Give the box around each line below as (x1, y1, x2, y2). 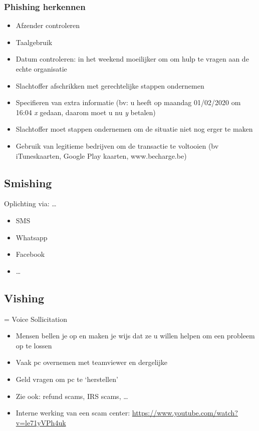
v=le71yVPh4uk (16, 417, 66, 427)
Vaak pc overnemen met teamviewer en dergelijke (16, 357, 168, 367)
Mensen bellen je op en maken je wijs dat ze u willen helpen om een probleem (16, 330, 255, 341)
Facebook (16, 249, 45, 259)
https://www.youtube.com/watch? (132, 407, 238, 418)
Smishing (4, 175, 52, 190)
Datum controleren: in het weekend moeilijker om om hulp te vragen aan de (16, 54, 249, 64)
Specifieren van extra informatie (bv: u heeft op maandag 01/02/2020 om (16, 97, 241, 108)
